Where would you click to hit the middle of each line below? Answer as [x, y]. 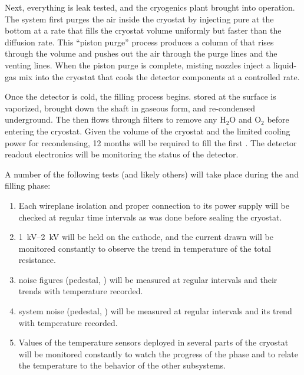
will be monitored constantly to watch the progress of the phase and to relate [158, 353]
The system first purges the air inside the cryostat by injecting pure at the [139, 19]
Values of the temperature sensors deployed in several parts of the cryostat [153, 342]
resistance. [37, 260]
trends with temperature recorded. [81, 291]
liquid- [285, 65]
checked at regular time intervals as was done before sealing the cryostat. [150, 217]
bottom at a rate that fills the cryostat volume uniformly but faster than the [143, 30]
